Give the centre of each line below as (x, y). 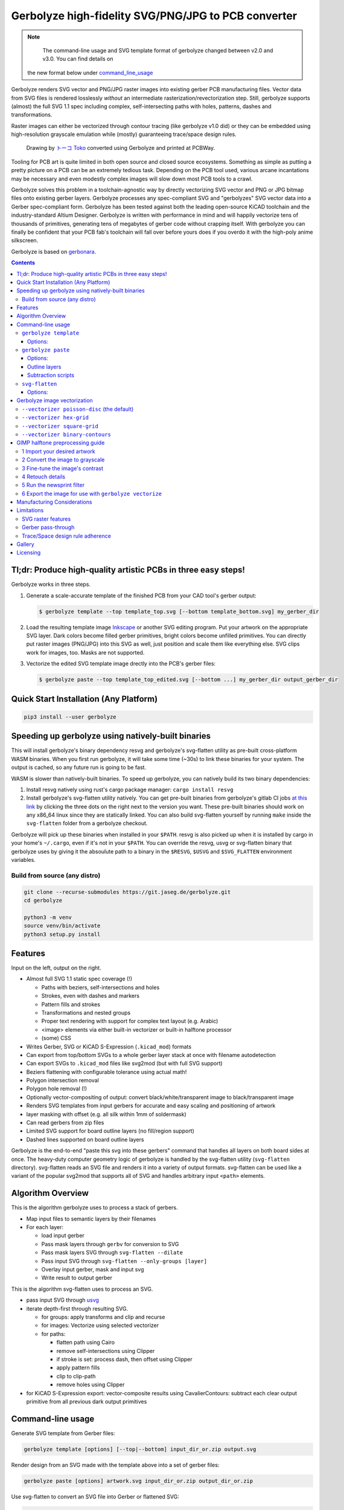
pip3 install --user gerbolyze (70, 717)
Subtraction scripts (51, 375)
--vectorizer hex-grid (56, 418)
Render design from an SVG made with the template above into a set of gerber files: (115, 1465)
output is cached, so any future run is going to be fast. (79, 768)
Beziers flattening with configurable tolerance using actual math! (107, 1071)
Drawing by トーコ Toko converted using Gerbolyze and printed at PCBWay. (121, 148)
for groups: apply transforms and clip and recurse (103, 1317)
